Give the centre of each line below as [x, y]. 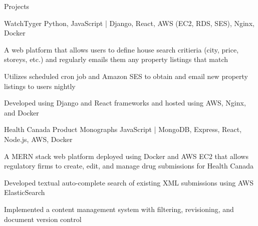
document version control [43, 219]
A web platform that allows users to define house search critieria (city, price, [121, 49]
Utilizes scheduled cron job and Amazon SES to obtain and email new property [126, 76]
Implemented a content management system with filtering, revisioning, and [119, 209]
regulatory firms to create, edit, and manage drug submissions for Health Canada [129, 166]
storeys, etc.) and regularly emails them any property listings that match [116, 59]
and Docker [22, 112]
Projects [17, 6]
